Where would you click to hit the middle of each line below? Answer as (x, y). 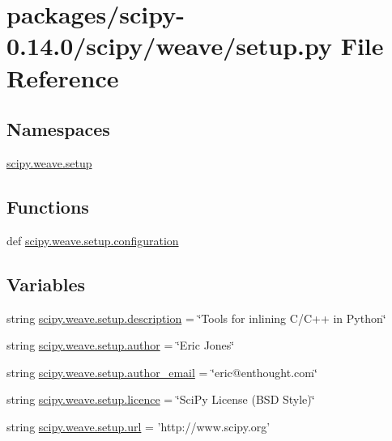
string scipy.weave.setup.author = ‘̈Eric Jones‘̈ (121, 345)
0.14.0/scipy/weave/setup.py (169, 46)
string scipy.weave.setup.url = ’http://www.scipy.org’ (138, 426)
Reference (63, 77)
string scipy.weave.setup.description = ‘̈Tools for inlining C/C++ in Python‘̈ (196, 318)
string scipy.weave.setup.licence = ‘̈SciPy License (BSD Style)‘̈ (161, 399)
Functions (48, 206)
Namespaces (58, 129)
